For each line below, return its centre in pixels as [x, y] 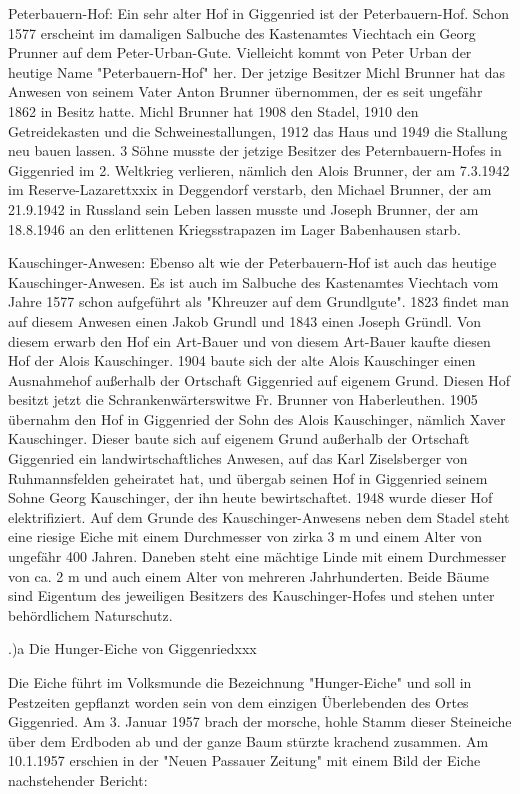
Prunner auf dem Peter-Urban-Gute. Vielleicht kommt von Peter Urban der [240, 52]
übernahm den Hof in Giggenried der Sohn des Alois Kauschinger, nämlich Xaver [257, 418]
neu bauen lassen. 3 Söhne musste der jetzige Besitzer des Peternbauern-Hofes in [255, 150]
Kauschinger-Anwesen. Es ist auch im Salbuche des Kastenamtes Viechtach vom [253, 281]
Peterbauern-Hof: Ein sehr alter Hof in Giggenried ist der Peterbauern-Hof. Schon [258, 13]
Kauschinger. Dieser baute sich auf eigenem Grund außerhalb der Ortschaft [239, 438]
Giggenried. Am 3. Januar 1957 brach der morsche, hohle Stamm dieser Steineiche [260, 721]
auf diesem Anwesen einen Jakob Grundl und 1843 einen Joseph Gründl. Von [245, 320]
